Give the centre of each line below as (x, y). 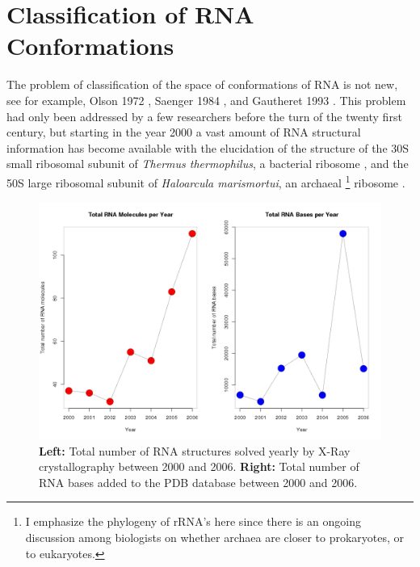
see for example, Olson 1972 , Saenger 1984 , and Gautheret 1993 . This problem (206, 100)
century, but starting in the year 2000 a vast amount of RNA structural (184, 132)
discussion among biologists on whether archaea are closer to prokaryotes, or (215, 538)
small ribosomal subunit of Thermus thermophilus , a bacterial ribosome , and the (208, 164)
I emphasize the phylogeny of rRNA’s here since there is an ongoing (193, 521)
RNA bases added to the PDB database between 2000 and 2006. (198, 482)
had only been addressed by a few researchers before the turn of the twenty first (204, 116)
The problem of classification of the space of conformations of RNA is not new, (202, 84)
